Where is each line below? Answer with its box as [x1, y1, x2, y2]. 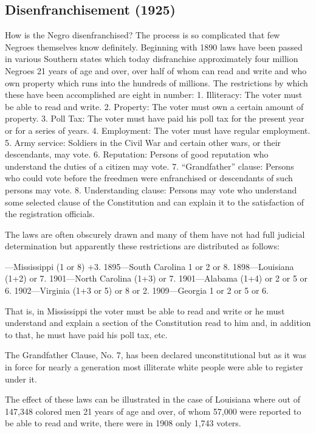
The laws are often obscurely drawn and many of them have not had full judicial [5, 227, 305, 240]
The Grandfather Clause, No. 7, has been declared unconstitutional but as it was [5, 348, 307, 361]
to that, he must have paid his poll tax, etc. [5, 328, 168, 341]
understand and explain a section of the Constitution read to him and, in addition [5, 316, 311, 329]
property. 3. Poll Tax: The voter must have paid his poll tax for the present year [5, 112, 304, 125]
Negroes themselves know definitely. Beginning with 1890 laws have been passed [5, 40, 303, 53]
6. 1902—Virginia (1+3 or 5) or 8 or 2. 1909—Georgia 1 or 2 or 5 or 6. [5, 284, 269, 297]
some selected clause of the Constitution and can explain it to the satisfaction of [5, 195, 304, 208]
